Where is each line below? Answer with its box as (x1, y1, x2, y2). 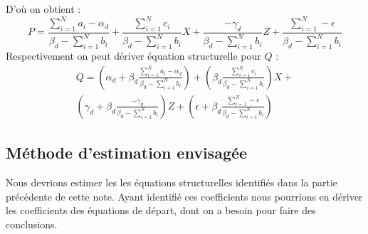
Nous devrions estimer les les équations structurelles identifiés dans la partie (6, 174, 338, 189)
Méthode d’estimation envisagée (6, 142, 248, 164)
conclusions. (6, 216, 58, 231)
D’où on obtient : (6, 1, 81, 16)
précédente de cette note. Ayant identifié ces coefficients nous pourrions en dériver (6, 188, 363, 203)
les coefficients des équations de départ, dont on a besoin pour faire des (6, 203, 316, 218)
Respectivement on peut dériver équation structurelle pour (6, 48, 261, 63)
